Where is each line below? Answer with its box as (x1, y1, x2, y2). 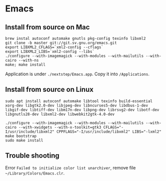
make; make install (5, 62, 46, 67)
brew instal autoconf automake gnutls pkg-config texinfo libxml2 (5, 36, 146, 41)
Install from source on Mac (5, 23, 90, 31)
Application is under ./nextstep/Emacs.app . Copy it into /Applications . (5, 71, 150, 77)
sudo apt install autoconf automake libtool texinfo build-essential (5, 98, 153, 104)
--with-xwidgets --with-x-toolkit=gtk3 (18, 125, 101, 130)
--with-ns (18, 58, 39, 63)
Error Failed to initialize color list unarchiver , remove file (5, 165, 136, 171)
